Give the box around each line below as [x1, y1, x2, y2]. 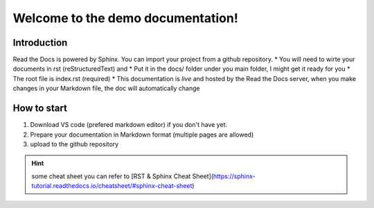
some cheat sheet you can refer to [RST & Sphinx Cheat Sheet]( [31, 172, 214, 180]
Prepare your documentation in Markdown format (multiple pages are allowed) [30, 130, 254, 139]
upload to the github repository [30, 139, 119, 148]
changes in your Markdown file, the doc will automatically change [12, 84, 200, 93]
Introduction [12, 37, 68, 49]
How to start [12, 103, 67, 114]
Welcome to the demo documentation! [12, 10, 238, 26]
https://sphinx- [213, 172, 256, 180]
